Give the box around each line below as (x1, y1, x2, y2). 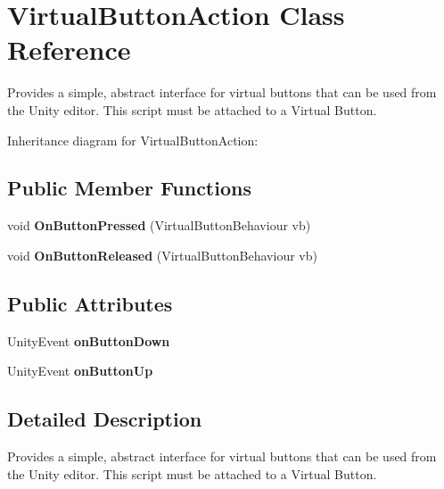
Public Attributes (7, 289, 173, 317)
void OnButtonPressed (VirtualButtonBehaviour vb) (7, 216, 311, 235)
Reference (7, 31, 131, 68)
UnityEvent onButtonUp (7, 361, 153, 380)
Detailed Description (7, 405, 202, 433)
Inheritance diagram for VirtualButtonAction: (7, 130, 259, 149)
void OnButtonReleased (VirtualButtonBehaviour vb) (7, 245, 317, 264)
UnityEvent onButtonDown (7, 331, 170, 350)
